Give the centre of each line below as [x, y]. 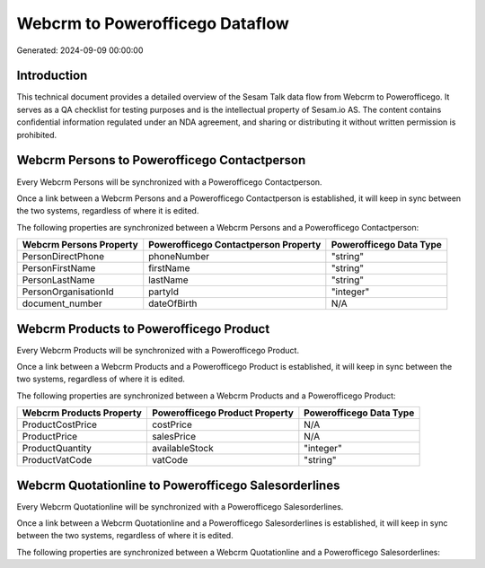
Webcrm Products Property [82, 413]
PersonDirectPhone [63, 257]
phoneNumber [179, 257]
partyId [164, 292]
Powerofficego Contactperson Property [235, 245]
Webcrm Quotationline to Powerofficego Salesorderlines [178, 485]
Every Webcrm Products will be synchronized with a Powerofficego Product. [158, 350]
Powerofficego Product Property [222, 413]
